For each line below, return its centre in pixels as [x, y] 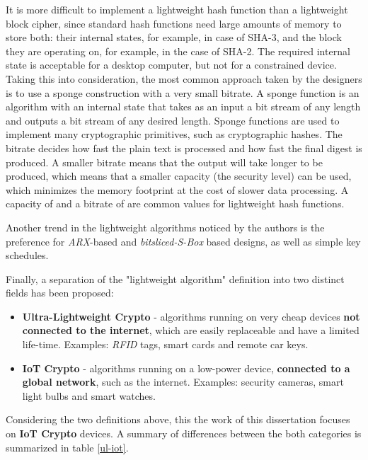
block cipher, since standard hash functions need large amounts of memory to [174, 23]
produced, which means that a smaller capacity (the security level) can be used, [179, 176]
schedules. [27, 255]
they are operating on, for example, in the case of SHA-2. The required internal [178, 51]
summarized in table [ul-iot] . [67, 447]
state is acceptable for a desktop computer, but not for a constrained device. [171, 65]
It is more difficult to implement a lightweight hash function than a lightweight [177, 9]
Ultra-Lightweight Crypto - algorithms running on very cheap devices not [191, 316]
